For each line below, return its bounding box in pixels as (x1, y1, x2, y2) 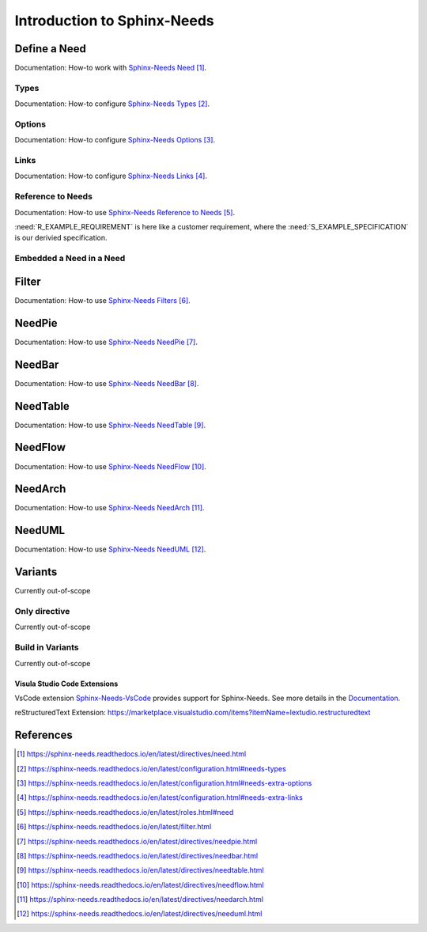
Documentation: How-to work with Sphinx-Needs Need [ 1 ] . (14, 63, 207, 73)
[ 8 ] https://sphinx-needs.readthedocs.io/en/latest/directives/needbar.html (17, 851, 259, 860)
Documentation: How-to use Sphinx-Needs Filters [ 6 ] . (14, 295, 191, 305)
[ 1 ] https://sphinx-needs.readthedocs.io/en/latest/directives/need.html (17, 749, 247, 759)
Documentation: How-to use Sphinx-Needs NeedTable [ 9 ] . (14, 420, 206, 430)
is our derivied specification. (14, 233, 108, 243)
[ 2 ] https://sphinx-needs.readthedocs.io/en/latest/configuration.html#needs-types (17, 763, 286, 773)
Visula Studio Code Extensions (14, 679, 119, 688)
